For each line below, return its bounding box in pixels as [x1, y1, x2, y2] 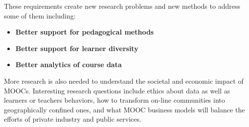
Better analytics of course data [15, 59, 122, 70]
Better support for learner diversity [15, 43, 138, 53]
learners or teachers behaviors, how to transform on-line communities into [4, 95, 225, 105]
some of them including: [4, 10, 76, 20]
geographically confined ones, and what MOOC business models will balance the [4, 104, 245, 114]
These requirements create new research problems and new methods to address [4, 1, 240, 11]
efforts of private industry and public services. [4, 114, 141, 124]
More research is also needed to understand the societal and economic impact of [4, 75, 244, 86]
